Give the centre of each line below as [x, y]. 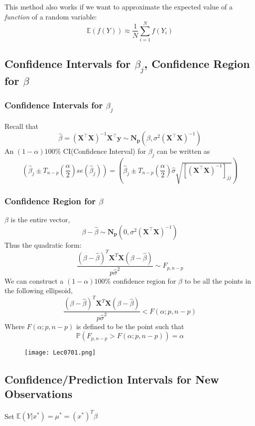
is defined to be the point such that [130, 326]
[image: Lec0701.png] [60, 353]
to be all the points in [218, 280]
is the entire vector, [40, 219]
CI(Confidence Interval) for [104, 151]
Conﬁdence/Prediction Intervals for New [112, 379]
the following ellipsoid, [39, 290]
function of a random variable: [51, 16]
